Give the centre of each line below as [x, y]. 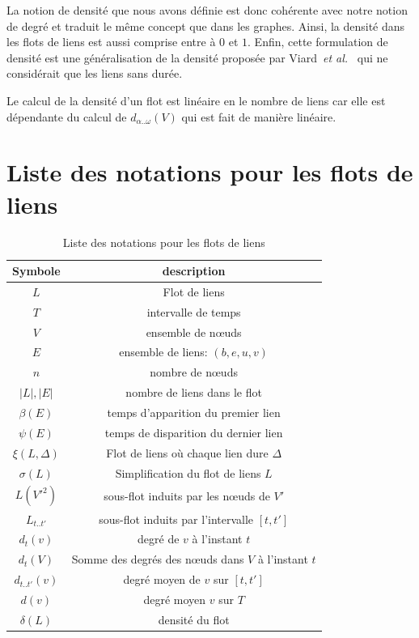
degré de [159, 539]
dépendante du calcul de [67, 116]
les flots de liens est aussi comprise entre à [111, 42]
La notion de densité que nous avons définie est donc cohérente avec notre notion [207, 10]
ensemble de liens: [163, 352]
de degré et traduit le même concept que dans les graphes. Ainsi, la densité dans [206, 26]
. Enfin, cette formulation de [318, 42]
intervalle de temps [194, 311]
